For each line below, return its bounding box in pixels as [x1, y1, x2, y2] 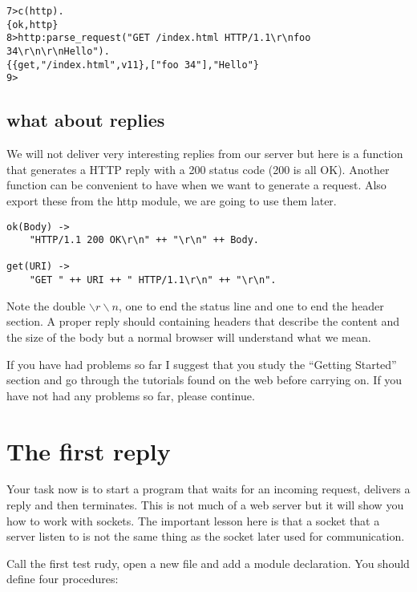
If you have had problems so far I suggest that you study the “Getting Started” [6, 355, 397, 372]
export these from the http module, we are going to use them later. [6, 192, 337, 209]
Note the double [6, 297, 86, 314]
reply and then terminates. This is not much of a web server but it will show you [6, 497, 404, 513]
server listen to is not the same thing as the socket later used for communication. [6, 528, 405, 545]
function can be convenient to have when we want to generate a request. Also [6, 176, 387, 193]
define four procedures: [6, 570, 119, 587]
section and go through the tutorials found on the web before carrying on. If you [6, 371, 403, 388]
